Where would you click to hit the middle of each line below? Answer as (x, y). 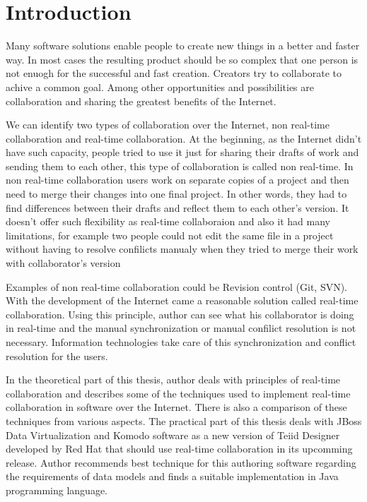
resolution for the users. (57, 355)
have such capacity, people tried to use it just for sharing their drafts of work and (182, 152)
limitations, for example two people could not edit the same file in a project (170, 235)
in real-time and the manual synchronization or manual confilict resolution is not (181, 328)
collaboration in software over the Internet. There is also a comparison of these (176, 407)
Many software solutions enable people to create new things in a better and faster (183, 46)
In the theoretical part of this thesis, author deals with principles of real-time (173, 380)
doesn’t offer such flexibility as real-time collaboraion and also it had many (168, 221)
